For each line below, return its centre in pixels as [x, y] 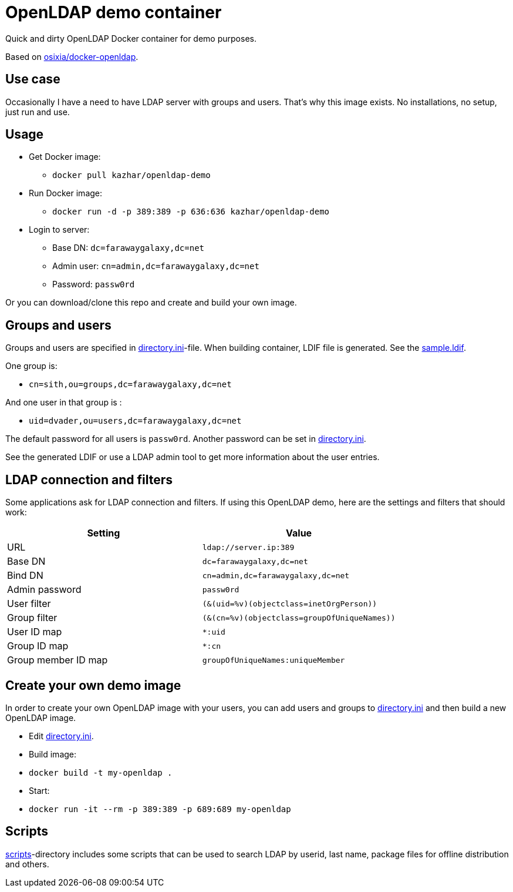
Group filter [32, 618]
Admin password [44, 590]
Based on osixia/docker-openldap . [72, 56]
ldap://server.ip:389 [248, 547]
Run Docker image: [66, 193]
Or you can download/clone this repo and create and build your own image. [151, 303]
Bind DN [25, 576]
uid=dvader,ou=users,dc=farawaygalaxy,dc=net [135, 421]
